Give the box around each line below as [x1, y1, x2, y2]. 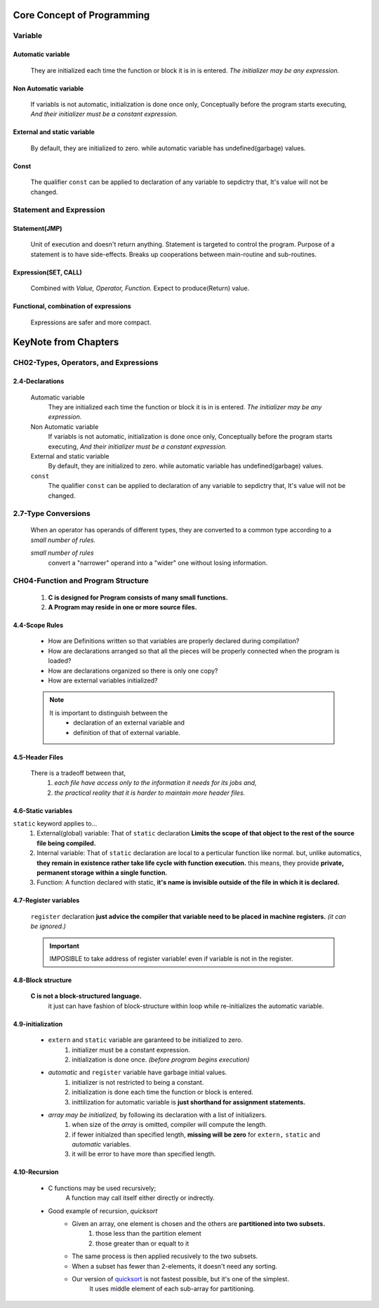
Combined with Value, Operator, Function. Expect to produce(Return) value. [30, 284, 250, 293]
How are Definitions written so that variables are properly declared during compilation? [48, 637, 300, 645]
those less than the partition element [95, 1229, 201, 1238]
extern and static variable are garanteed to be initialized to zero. [48, 1036, 244, 1044]
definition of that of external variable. [73, 728, 180, 736]
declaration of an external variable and [73, 718, 185, 727]
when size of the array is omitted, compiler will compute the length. [72, 1121, 267, 1129]
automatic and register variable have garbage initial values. [48, 1068, 227, 1077]
